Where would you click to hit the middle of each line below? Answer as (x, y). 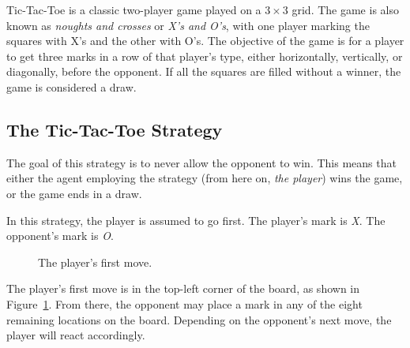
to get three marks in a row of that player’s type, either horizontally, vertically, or (205, 56)
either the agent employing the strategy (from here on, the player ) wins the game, (205, 178)
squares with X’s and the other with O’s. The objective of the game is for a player (205, 41)
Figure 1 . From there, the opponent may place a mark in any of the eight (184, 303)
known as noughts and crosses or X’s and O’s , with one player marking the (188, 25)
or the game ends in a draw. (74, 193)
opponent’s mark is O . (60, 236)
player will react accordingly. (76, 335)
